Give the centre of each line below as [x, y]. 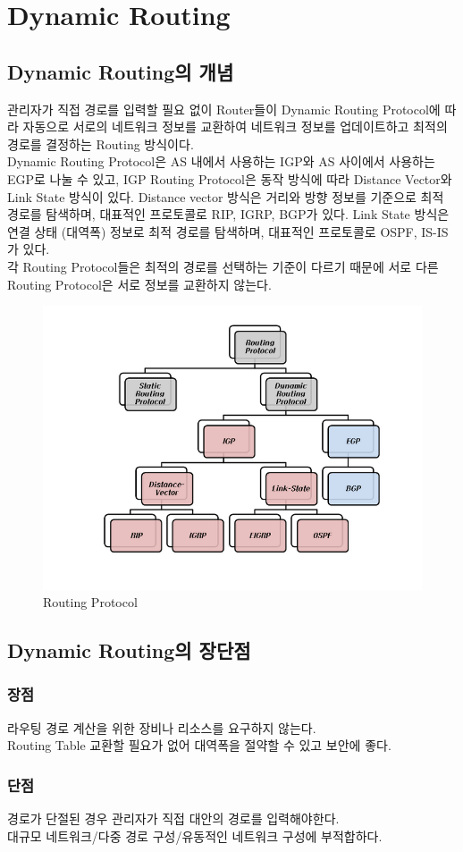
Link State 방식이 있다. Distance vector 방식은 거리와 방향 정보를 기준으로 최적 [226, 196]
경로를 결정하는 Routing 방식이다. [101, 143]
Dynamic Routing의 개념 [121, 71]
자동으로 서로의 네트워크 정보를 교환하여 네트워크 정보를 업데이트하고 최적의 [235, 127]
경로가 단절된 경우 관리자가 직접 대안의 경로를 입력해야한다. [173, 818]
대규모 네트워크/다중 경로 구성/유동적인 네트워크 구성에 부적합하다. [195, 835]
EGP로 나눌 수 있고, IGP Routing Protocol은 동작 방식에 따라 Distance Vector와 [230, 178]
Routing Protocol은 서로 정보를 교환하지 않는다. [139, 284]
